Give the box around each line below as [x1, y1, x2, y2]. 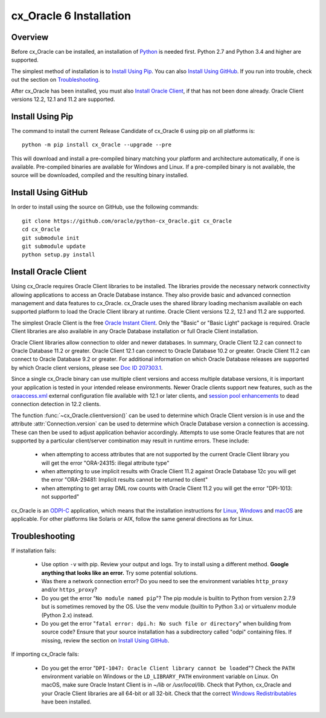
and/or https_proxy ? [41, 586, 98, 593]
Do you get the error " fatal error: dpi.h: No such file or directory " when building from [41, 620, 291, 627]
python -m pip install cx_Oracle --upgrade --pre [22, 141, 172, 148]
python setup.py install [22, 251, 95, 258]
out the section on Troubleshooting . [11, 76, 100, 83]
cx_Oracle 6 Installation [11, 9, 131, 22]
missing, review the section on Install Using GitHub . [41, 636, 170, 644]
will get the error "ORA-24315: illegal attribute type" [41, 459, 170, 467]
